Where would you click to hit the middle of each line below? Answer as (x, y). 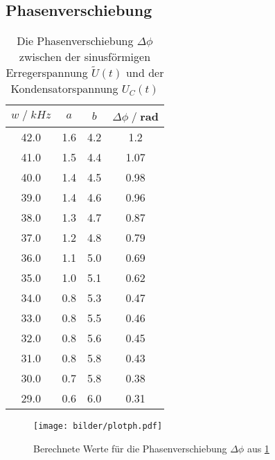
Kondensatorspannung (64, 89)
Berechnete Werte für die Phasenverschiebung (130, 448)
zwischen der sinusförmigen (85, 57)
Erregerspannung (47, 73)
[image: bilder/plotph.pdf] (98, 426)
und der (145, 73)
